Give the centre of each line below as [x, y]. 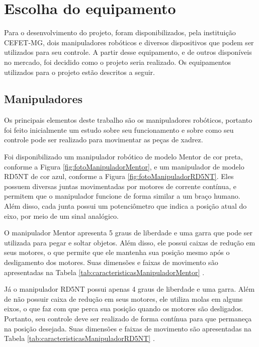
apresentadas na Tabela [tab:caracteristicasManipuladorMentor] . [104, 272]
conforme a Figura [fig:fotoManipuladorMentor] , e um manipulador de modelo [124, 166]
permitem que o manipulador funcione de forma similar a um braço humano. [122, 196]
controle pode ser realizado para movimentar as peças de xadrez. [104, 140]
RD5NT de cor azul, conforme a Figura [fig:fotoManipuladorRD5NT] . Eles [119, 176]
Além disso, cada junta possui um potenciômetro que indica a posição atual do [125, 206]
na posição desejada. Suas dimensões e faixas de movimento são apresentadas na [128, 328]
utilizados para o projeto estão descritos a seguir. [79, 72]
